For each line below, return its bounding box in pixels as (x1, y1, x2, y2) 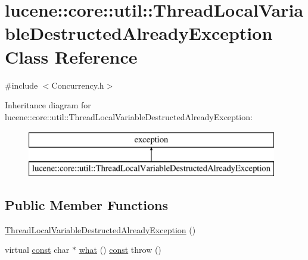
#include (5, 79, 38, 91)
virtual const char (5, 243, 70, 256)
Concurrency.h (51, 79, 104, 91)
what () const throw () (79, 243, 161, 256)
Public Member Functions (5, 195, 168, 214)
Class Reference (5, 44, 138, 68)
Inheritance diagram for (5, 99, 91, 111)
